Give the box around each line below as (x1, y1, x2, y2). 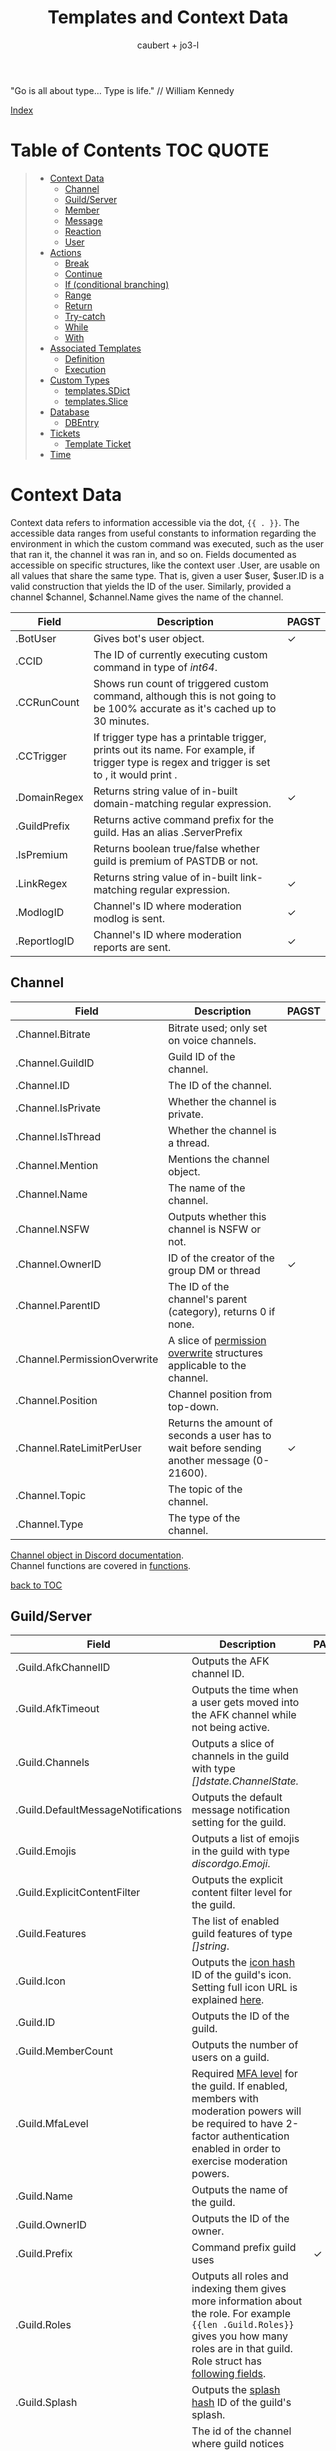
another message (168, 1453, 250, 1467)
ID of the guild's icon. (191, 1968, 292, 1982)
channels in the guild (191, 1749, 290, 1763)
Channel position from (168, 1387, 273, 1401)
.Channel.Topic (15, 1488, 87, 1502)
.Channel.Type (15, 1517, 84, 1531)
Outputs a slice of (191, 1737, 275, 1751)
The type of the (168, 1511, 241, 1525)
